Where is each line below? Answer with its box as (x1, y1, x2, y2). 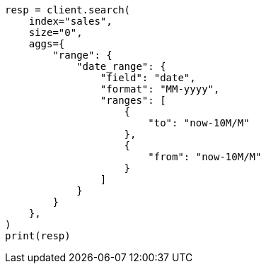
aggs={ (28, 38, 65, 49)
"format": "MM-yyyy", (100, 83, 220, 95)
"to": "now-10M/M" (148, 117, 250, 128)
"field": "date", (100, 72, 196, 83)
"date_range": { (76, 61, 166, 72)
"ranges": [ (100, 95, 166, 106)
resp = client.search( (5, 4, 131, 16)
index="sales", (28, 16, 112, 27)
